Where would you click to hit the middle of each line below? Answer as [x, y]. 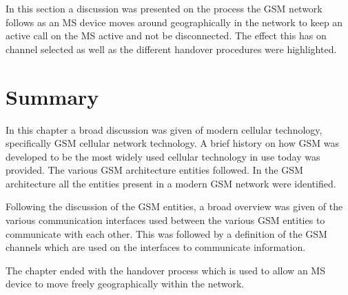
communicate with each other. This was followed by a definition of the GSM [166, 233]
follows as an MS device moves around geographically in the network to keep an [174, 22]
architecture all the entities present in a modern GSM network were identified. [171, 183]
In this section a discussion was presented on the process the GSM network [164, 8]
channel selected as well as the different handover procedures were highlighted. [171, 49]
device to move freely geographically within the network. [125, 284]
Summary [52, 96]
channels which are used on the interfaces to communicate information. [156, 247]
